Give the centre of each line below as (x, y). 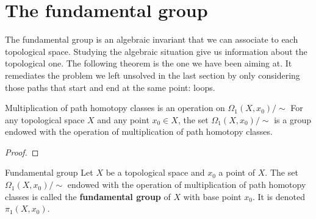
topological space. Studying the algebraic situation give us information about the (156, 51)
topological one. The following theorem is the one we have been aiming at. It (149, 63)
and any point (123, 119)
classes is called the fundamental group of (88, 196)
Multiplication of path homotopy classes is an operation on (115, 108)
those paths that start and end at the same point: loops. (110, 87)
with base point (212, 196)
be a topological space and (155, 172)
